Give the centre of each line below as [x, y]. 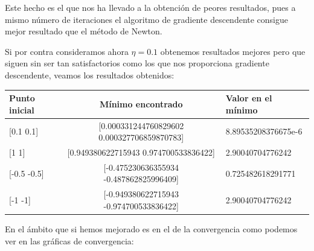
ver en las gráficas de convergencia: [69, 240]
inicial [22, 110]
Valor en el [249, 98]
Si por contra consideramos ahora [67, 51]
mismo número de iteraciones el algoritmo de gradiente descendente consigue [147, 19]
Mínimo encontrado [141, 103]
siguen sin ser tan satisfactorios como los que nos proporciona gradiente [137, 63]
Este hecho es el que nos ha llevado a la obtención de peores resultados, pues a [150, 7]
